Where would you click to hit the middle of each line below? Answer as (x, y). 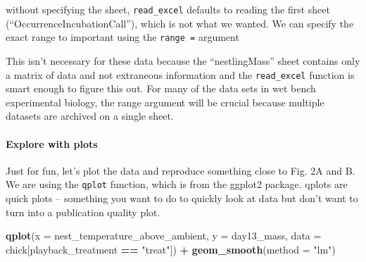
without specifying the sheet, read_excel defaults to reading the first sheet (168, 9)
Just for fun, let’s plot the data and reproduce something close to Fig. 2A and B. (181, 170)
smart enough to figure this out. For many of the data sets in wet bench (161, 88)
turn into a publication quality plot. (83, 212)
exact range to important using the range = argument (122, 37)
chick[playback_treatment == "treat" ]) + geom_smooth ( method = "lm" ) (171, 249)
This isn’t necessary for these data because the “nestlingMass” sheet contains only (183, 60)
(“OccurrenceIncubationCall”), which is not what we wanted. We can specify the (180, 23)
